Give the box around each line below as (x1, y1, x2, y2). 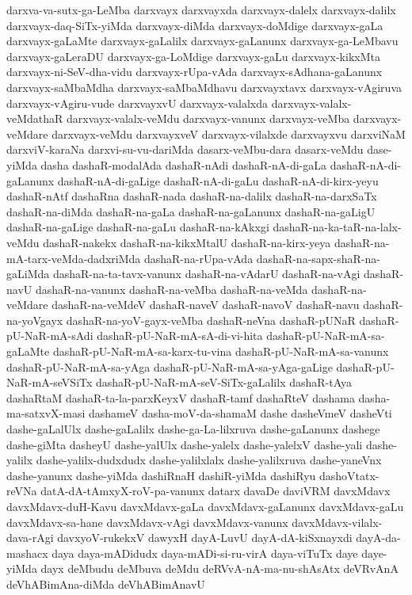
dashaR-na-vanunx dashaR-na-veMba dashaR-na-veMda (35, 280, 308, 297)
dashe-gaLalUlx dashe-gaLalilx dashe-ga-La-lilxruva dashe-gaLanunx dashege (6, 421, 380, 437)
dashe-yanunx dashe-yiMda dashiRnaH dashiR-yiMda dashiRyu (6, 467, 316, 483)
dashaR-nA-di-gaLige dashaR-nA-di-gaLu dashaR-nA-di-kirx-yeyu (57, 172, 379, 189)
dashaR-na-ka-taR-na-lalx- (273, 219, 402, 235)
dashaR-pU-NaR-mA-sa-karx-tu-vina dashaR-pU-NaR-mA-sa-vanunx (52, 343, 389, 360)
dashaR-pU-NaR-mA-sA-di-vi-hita (97, 327, 263, 344)
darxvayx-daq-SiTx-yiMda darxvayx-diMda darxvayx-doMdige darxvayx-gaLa (6, 17, 383, 33)
